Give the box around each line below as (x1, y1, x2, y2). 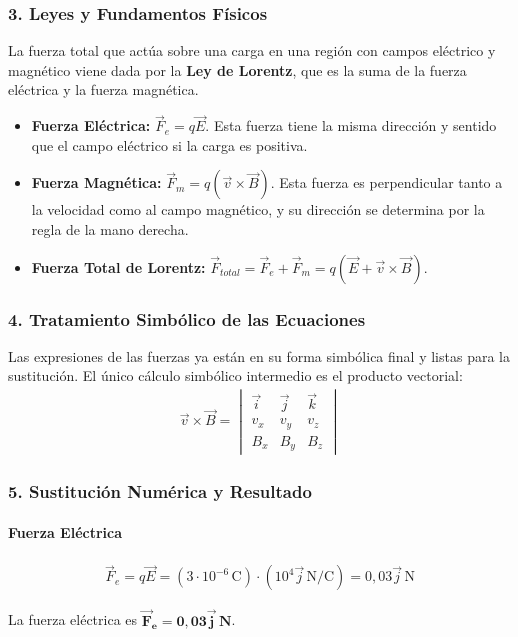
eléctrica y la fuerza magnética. (8, 79, 199, 100)
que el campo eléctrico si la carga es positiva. (31, 134, 308, 155)
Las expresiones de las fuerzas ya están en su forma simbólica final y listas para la (8, 345, 510, 366)
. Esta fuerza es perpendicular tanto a (270, 172, 503, 193)
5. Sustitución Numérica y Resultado (8, 479, 312, 504)
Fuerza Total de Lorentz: (31, 256, 206, 277)
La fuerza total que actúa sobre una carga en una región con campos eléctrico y (8, 40, 496, 61)
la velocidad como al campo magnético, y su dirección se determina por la (31, 199, 485, 220)
